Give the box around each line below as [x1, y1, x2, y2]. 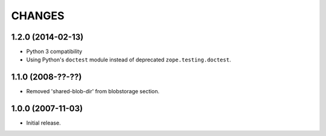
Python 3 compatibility [26, 48, 83, 55]
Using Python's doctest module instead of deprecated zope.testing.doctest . [26, 56, 231, 63]
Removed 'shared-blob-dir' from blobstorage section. [26, 88, 160, 95]
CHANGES [11, 9, 65, 22]
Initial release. [26, 119, 61, 126]
